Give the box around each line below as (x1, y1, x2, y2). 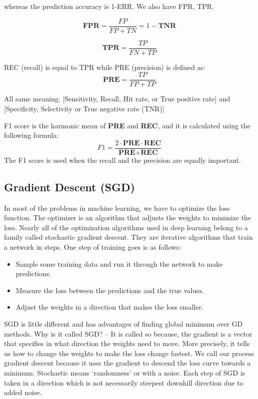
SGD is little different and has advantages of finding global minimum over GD (4, 318, 243, 329)
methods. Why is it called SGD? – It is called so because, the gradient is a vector (4, 328, 253, 339)
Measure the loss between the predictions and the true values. (15, 285, 204, 295)
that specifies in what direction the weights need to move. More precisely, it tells (4, 338, 250, 349)
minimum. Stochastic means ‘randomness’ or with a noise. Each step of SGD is (4, 367, 246, 378)
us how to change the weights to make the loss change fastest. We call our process (4, 348, 254, 358)
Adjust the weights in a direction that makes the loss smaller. (15, 302, 204, 312)
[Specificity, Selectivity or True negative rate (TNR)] (4, 103, 164, 113)
